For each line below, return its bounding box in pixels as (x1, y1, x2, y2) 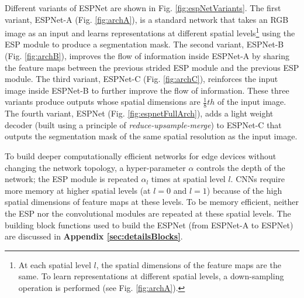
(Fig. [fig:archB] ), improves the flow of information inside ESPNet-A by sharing (5, 50, 289, 62)
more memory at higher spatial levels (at (5, 184, 151, 196)
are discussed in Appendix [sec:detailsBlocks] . (5, 230, 183, 242)
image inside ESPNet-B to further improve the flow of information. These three (5, 84, 289, 96)
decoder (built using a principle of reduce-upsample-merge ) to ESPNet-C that (5, 118, 282, 131)
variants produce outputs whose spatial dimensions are (5, 95, 201, 108)
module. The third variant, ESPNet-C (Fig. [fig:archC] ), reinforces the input (5, 73, 278, 85)
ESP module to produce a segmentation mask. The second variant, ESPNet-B (5, 38, 284, 50)
